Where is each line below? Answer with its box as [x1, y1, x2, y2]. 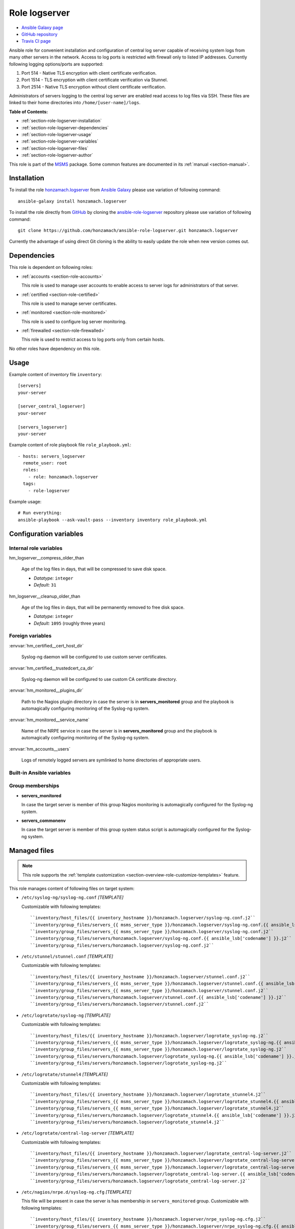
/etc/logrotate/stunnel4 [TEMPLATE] [21, 1071, 108, 1077]
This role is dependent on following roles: [9, 264, 93, 270]
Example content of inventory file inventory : [9, 371, 102, 377]
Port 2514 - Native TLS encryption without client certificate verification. [21, 84, 166, 89]
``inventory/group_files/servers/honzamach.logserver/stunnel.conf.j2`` [30, 1001, 209, 1007]
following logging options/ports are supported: [9, 61, 104, 67]
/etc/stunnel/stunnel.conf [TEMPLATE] [21, 954, 113, 960]
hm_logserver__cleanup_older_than [9, 593, 81, 599]
